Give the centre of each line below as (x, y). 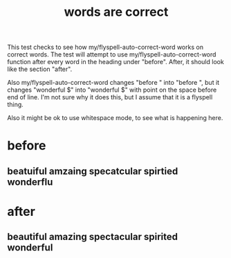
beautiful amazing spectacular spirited (93, 237)
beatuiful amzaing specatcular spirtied (93, 171)
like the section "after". (40, 69)
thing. (16, 105)
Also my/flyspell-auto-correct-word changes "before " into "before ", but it (113, 83)
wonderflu (30, 182)
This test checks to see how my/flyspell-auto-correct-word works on (105, 47)
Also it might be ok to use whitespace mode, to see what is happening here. (115, 118)
